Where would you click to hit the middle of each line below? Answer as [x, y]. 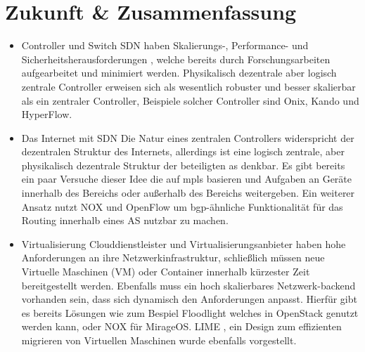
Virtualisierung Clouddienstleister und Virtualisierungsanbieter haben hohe [184, 243]
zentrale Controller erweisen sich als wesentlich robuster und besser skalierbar [188, 86]
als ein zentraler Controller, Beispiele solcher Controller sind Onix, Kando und [190, 100]
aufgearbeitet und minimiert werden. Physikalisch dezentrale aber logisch [179, 73]
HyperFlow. [47, 114]
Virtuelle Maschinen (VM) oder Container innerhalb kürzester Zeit [166, 272]
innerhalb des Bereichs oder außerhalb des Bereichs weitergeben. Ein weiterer [188, 193]
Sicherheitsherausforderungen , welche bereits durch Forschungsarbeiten [176, 59]
